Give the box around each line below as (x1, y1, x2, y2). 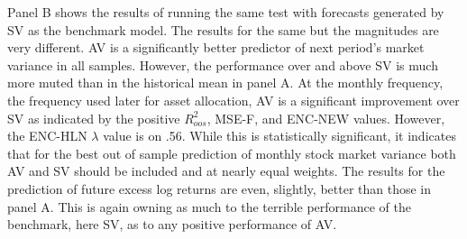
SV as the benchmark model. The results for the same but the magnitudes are (7, 20, 439, 39)
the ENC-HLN (7, 126, 87, 145)
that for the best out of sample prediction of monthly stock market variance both (7, 143, 456, 162)
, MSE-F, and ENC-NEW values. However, (206, 108, 445, 127)
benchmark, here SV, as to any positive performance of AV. (7, 215, 337, 234)
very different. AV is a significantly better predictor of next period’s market (7, 38, 425, 57)
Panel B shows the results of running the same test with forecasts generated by (7, 3, 444, 21)
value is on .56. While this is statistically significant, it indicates (103, 126, 456, 145)
